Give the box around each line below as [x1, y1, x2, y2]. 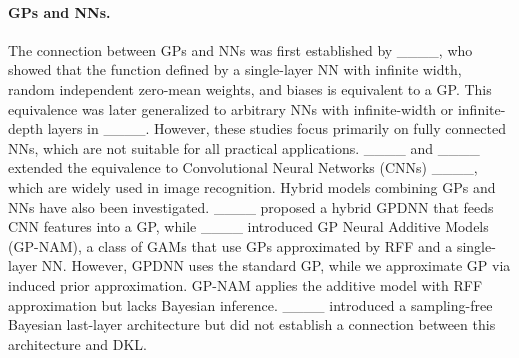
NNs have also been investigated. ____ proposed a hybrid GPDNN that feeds [8, 196, 494, 217]
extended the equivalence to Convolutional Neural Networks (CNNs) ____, [8, 157, 478, 178]
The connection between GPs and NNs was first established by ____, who [8, 39, 473, 60]
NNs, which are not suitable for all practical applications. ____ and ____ [8, 137, 480, 158]
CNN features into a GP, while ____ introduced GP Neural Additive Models [8, 216, 489, 237]
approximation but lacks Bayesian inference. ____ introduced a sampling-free [8, 294, 493, 315]
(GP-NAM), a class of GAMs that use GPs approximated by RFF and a [8, 235, 453, 256]
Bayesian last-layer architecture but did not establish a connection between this [8, 314, 496, 335]
